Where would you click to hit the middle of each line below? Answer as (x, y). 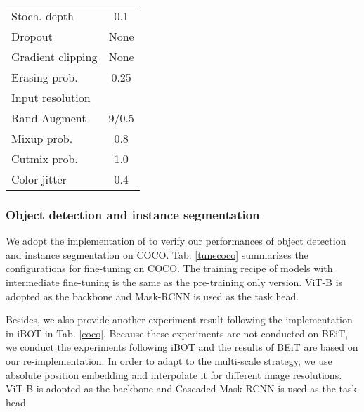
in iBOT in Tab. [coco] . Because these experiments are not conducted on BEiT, (177, 333)
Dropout (32, 36)
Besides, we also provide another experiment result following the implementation (179, 320)
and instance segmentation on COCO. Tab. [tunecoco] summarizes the (157, 254)
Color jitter (39, 179)
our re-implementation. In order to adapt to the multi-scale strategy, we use (169, 360)
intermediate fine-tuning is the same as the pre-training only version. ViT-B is (174, 282)
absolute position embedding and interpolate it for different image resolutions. (174, 374)
